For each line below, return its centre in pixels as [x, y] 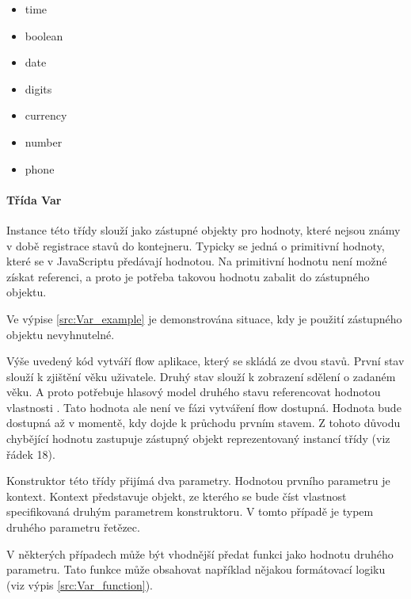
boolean [44, 35]
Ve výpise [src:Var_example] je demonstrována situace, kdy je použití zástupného [204, 318]
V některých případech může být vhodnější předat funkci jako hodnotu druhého [200, 553]
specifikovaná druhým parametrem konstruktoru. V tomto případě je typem [190, 511]
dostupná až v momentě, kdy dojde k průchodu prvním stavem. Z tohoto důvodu [204, 423]
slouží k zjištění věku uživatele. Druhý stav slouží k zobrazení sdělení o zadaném [201, 376]
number [44, 141]
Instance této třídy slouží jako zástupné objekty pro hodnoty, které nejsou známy [204, 229]
